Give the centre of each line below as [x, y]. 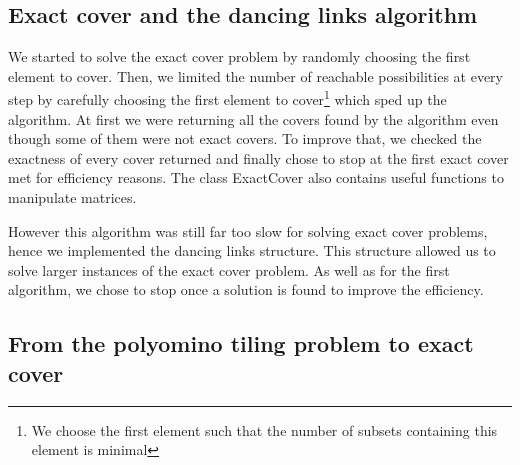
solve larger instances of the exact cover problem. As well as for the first [229, 269]
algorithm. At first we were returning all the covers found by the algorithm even [253, 118]
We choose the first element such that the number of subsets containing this [264, 429]
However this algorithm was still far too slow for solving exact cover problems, [248, 230]
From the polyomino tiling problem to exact [241, 343]
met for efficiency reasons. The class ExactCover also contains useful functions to [256, 177]
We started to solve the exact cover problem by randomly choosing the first [239, 56]
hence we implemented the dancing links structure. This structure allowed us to [252, 250]
